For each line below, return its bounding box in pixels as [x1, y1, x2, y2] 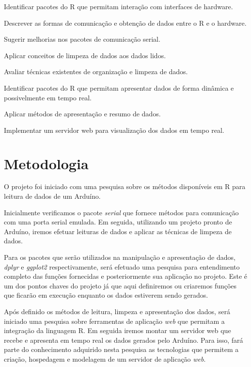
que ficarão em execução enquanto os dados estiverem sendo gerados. [4, 290, 208, 300]
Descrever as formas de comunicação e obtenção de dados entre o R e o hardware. [4, 17, 247, 28]
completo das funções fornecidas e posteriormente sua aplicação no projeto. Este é [4, 271, 248, 281]
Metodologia [4, 153, 89, 173]
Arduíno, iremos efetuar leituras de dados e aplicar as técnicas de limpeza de [4, 226, 232, 236]
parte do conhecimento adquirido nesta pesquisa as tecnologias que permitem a [4, 344, 239, 354]
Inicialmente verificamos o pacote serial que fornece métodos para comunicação [4, 207, 239, 217]
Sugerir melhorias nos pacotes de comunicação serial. [4, 34, 160, 44]
